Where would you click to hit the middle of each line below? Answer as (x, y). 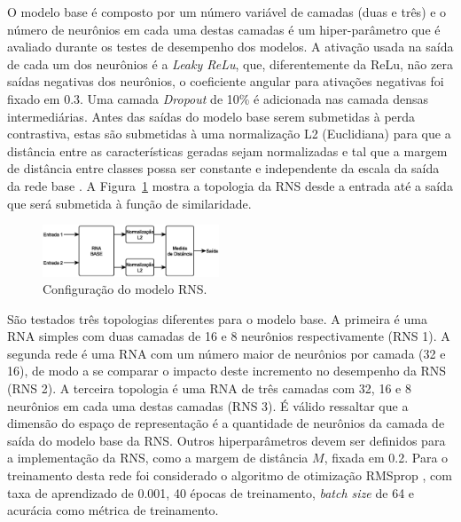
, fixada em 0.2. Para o (386, 458)
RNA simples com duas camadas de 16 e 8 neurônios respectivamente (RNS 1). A (229, 336)
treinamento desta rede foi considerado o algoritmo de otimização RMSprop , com (230, 475)
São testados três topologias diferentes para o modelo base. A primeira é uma (217, 318)
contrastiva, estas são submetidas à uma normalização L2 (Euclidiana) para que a (229, 134)
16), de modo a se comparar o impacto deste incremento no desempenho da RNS (227, 371)
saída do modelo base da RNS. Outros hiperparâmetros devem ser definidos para (227, 440)
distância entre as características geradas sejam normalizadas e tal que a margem (227, 150)
